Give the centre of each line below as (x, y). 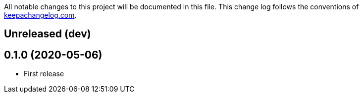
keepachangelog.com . (40, 15)
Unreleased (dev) (48, 34)
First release (44, 74)
